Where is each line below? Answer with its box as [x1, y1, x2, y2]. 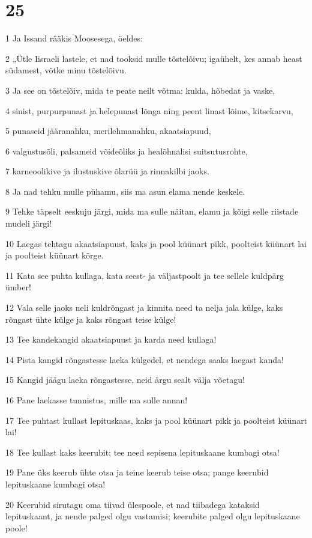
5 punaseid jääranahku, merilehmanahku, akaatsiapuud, [5, 124, 211, 137]
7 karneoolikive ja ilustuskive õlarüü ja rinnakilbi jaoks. [5, 165, 209, 177]
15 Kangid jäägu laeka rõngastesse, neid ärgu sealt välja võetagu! [5, 373, 245, 386]
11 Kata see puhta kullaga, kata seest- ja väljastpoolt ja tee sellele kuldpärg [5, 269, 284, 281]
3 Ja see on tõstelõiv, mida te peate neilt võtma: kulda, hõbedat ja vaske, [5, 84, 275, 96]
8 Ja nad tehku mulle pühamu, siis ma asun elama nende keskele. [5, 185, 245, 197]
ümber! [5, 281, 31, 293]
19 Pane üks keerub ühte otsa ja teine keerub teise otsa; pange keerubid [5, 466, 269, 478]
